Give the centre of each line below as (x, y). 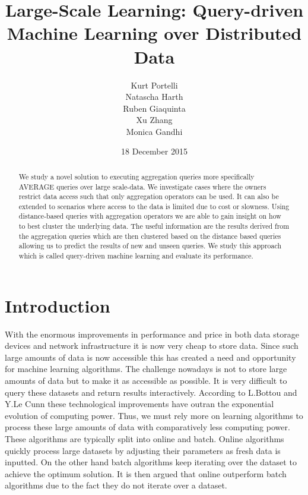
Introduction (58, 305)
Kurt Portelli (154, 85)
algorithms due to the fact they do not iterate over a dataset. (116, 485)
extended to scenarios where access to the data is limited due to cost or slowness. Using (154, 206)
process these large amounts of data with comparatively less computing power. (147, 427)
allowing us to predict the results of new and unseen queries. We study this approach (150, 246)
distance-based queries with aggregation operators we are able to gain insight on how (150, 216)
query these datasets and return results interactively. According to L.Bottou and (151, 392)
